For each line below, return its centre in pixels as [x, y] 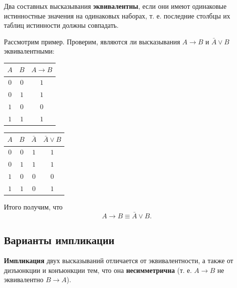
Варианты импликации [59, 240]
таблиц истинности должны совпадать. [61, 25]
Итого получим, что [33, 206]
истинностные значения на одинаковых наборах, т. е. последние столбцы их [117, 15]
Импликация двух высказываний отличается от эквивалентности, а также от [119, 260]
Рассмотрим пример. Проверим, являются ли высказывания [92, 41]
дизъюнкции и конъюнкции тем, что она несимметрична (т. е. [98, 270]
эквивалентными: [29, 51]
